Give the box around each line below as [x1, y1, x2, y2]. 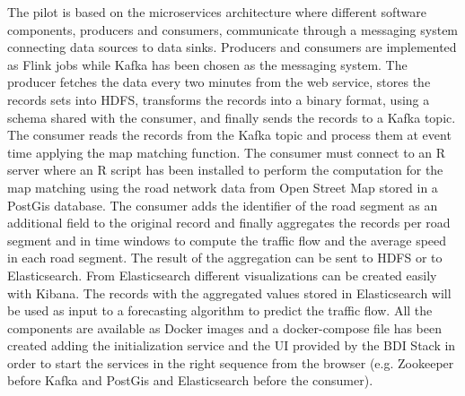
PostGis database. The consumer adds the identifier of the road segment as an [7, 195, 438, 214]
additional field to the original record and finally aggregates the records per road [7, 213, 451, 232]
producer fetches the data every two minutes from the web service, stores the [7, 73, 431, 91]
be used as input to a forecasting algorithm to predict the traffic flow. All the [7, 301, 433, 320]
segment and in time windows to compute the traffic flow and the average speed [7, 230, 447, 249]
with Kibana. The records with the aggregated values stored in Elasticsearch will [7, 283, 452, 302]
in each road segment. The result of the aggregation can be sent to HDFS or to [7, 248, 443, 267]
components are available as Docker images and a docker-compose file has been [7, 318, 443, 337]
